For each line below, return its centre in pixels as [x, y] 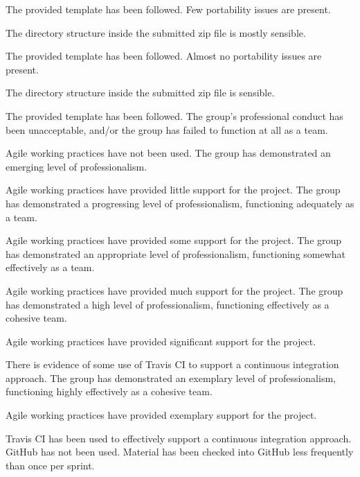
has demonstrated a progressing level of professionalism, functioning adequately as [180, 203]
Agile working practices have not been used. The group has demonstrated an [168, 153]
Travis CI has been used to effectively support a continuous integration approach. [179, 438]
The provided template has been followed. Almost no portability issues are [164, 56]
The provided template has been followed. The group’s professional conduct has [174, 115]
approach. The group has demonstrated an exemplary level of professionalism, [171, 378]
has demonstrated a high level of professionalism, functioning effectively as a [168, 304]
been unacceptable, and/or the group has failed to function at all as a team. [167, 129]
